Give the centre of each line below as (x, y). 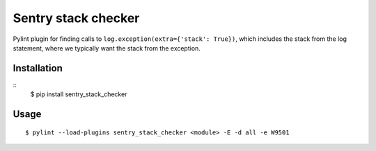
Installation (38, 68)
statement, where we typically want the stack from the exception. (107, 48)
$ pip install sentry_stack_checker (79, 94)
